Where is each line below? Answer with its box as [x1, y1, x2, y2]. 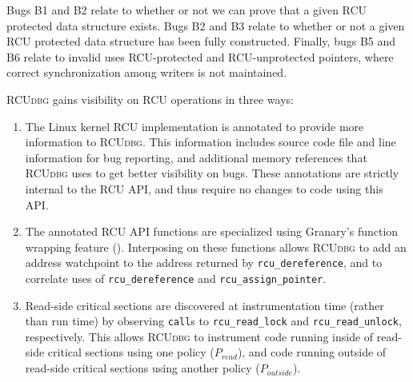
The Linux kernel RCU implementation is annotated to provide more [25, 117, 364, 134]
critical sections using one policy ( [47, 344, 215, 360]
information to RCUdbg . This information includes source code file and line [25, 133, 396, 150]
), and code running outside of [237, 344, 387, 360]
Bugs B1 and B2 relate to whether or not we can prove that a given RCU [6, 2, 367, 18]
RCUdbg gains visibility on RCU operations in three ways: [6, 90, 294, 107]
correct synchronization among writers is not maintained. [6, 64, 287, 81]
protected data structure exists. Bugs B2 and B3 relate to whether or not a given [6, 17, 405, 34]
